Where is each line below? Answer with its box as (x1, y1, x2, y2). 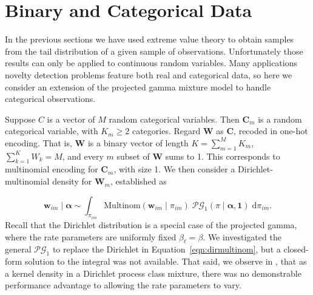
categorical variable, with (5, 124, 98, 137)
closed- (283, 243, 309, 256)
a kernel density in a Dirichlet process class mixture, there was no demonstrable (5, 266, 301, 279)
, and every (62, 149, 104, 162)
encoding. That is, (5, 136, 72, 149)
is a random (258, 112, 302, 125)
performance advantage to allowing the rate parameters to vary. (5, 279, 241, 291)
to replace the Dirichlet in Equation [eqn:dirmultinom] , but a (52, 243, 281, 256)
